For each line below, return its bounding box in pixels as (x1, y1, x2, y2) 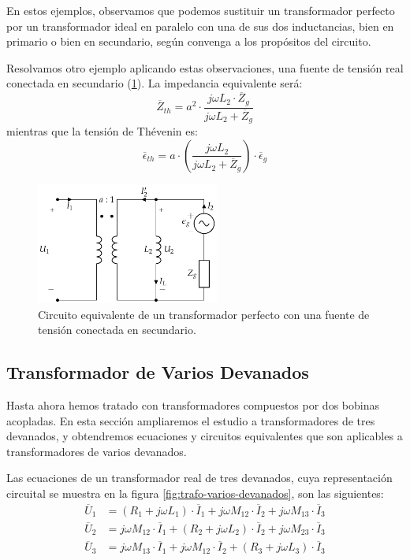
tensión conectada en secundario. (38, 321, 196, 338)
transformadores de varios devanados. (6, 443, 187, 459)
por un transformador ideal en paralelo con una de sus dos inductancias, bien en (6, 17, 394, 34)
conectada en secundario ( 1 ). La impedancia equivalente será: (6, 75, 303, 91)
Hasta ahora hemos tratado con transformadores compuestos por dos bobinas (6, 396, 379, 413)
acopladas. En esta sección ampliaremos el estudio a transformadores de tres (6, 412, 375, 428)
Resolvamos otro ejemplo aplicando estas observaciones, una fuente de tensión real (6, 59, 404, 76)
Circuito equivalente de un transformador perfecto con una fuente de (38, 306, 370, 322)
